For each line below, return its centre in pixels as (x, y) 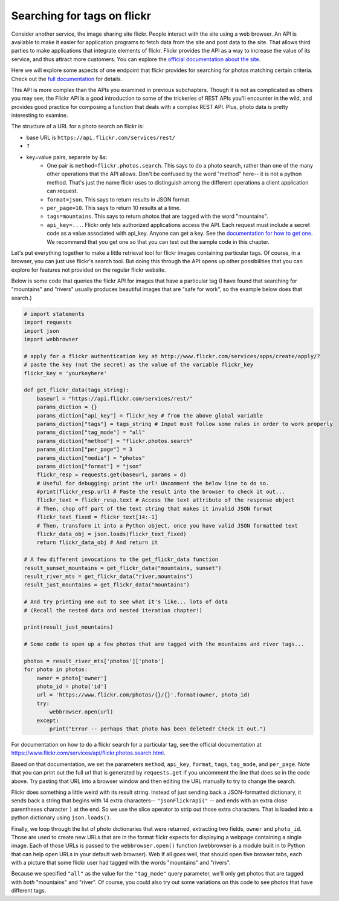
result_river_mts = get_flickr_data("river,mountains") (108, 576)
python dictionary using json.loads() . (61, 817)
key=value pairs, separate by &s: (67, 157)
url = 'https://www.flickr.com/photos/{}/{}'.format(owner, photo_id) (144, 695)
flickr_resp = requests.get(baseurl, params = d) (111, 475)
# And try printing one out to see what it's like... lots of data (126, 602)
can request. (63, 191)
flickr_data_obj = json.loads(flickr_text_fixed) (111, 534)
